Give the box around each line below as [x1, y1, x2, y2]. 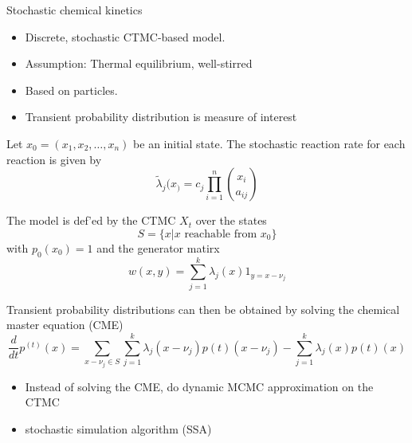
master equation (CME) [6, 316, 124, 333]
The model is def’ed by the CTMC [6, 212, 176, 229]
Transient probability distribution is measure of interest [25, 108, 297, 125]
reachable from [184, 228, 257, 240]
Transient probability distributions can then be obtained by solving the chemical [6, 300, 400, 317]
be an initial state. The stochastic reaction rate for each [133, 135, 406, 151]
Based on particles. [25, 81, 118, 98]
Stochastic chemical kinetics [6, 2, 143, 18]
